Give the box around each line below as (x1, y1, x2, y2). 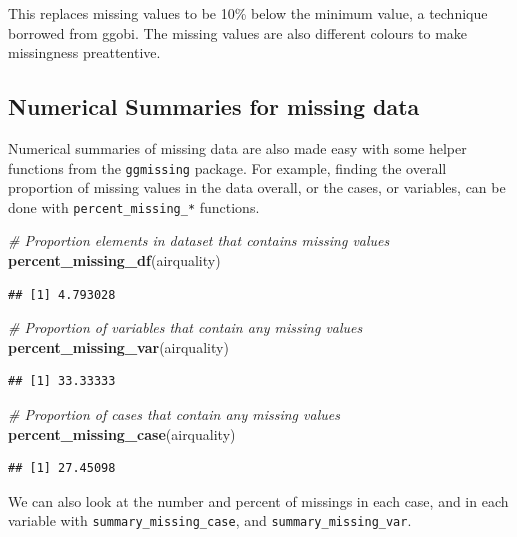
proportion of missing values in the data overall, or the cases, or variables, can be (8, 177, 506, 198)
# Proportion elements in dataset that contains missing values (8, 230, 390, 251)
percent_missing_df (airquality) (8, 250, 221, 271)
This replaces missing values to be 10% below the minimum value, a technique (8, 3, 488, 23)
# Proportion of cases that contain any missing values (8, 404, 340, 425)
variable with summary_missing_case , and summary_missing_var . (8, 510, 412, 531)
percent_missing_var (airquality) (8, 336, 229, 357)
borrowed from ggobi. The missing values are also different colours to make (8, 22, 468, 43)
